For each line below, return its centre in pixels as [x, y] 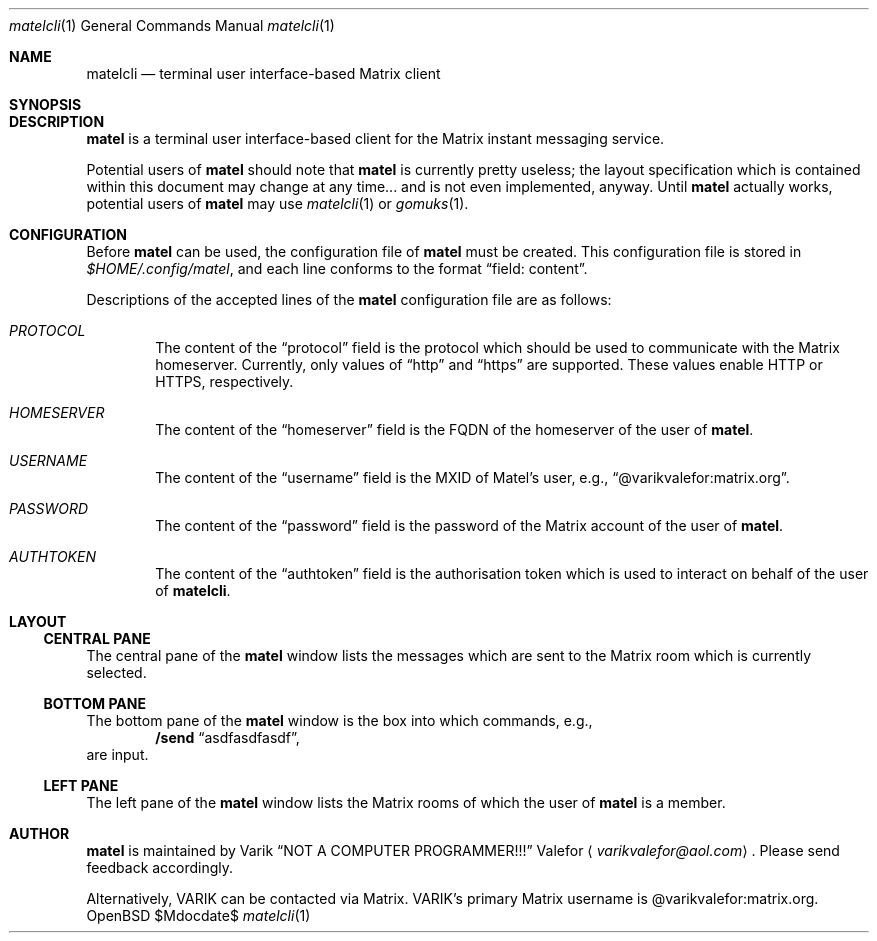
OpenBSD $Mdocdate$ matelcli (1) [198, 915]
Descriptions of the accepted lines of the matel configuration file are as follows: [349, 299]
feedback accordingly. [160, 867]
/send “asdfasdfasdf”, [227, 737]
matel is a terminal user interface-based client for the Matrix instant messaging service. [375, 138]
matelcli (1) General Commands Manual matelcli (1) [172, 25]
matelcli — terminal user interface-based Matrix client [263, 73]
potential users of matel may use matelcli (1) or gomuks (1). [277, 203]
